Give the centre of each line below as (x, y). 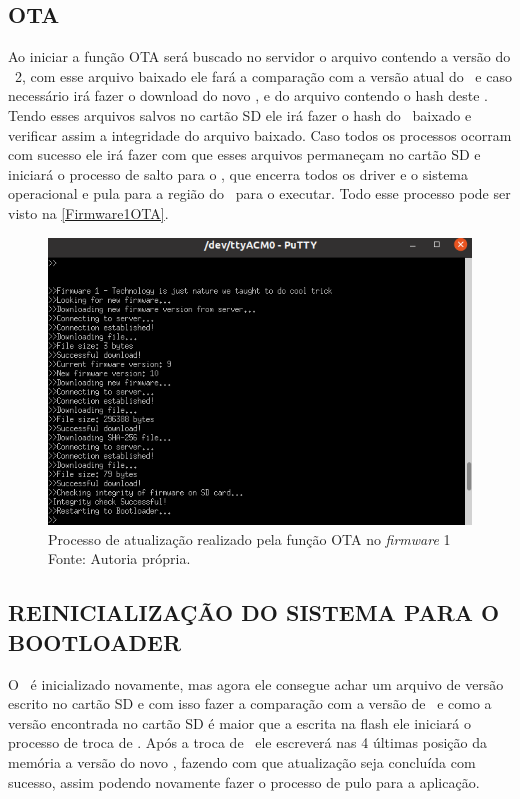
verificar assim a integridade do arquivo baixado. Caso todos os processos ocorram (260, 134)
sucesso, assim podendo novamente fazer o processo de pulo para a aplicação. (244, 781)
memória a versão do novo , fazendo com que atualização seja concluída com (242, 761)
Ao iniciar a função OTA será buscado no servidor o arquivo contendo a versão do (259, 56)
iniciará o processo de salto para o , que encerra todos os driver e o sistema (238, 173)
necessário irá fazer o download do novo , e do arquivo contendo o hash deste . (248, 95)
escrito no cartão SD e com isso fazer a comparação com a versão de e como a (250, 703)
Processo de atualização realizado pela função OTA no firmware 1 (249, 538)
